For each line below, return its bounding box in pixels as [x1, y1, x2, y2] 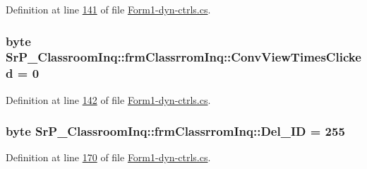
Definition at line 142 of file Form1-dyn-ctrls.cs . [6, 92, 211, 107]
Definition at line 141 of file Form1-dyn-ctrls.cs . [6, 2, 211, 16]
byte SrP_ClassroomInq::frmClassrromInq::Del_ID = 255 [6, 122, 345, 140]
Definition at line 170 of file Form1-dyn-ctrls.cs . [6, 150, 211, 165]
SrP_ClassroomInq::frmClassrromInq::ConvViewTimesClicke [6, 48, 361, 66]
